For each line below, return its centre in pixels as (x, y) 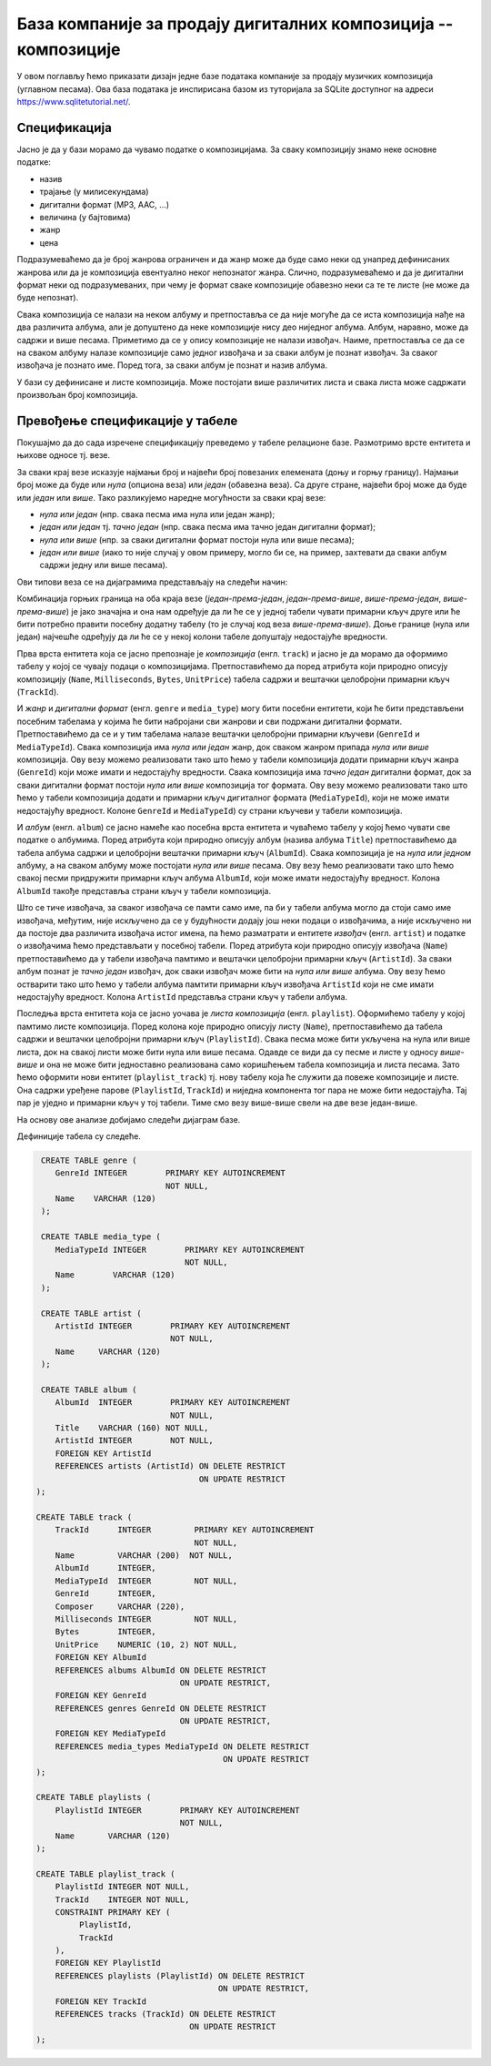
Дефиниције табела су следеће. (79, 1136)
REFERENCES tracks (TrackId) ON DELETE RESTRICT (165, 2014)
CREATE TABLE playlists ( (94, 1797)
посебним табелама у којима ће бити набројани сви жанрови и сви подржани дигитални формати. (210, 721)
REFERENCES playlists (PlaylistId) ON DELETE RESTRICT (180, 1975)
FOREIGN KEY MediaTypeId (110, 1734)
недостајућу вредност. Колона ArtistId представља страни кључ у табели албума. (182, 996)
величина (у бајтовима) (85, 217)
